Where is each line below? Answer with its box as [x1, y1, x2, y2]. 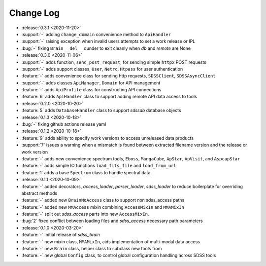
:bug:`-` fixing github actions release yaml [21, 121, 106, 127]
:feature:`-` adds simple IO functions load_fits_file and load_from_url [21, 163, 177, 169]
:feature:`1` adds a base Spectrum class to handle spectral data [21, 169, 151, 175]
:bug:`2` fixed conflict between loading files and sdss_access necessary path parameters [21, 218, 203, 224]
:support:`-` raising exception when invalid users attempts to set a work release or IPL [21, 38, 196, 44]
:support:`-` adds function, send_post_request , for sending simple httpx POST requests [21, 59, 206, 65]
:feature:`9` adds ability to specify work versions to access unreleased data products [21, 135, 194, 141]
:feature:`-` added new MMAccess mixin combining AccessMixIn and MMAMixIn [21, 204, 184, 210]
